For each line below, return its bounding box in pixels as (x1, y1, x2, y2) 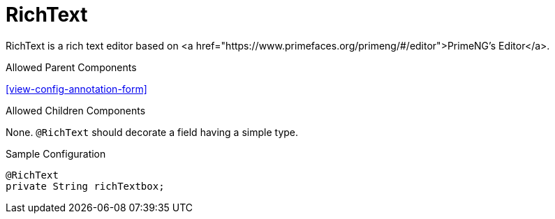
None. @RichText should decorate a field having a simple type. (6, 126, 299, 138)
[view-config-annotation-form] (6, 82, 147, 95)
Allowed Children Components (6, 104, 146, 116)
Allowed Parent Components (6, 61, 137, 73)
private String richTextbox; (6, 180, 165, 192)
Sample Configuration (6, 147, 106, 160)
